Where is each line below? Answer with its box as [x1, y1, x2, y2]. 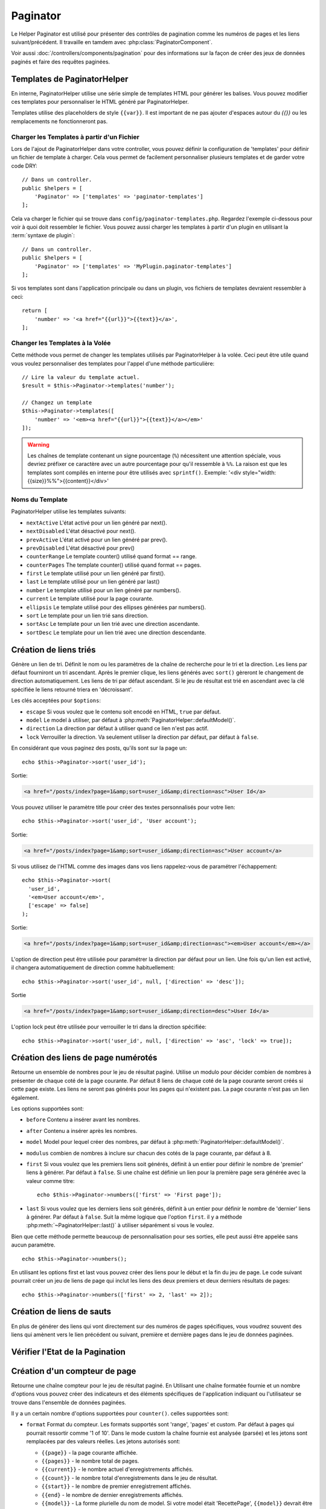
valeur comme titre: [26, 1177, 75, 1184]
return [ [22, 307, 48, 314]
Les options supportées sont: [11, 1105, 84, 1112]
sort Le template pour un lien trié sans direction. [26, 612, 149, 619]
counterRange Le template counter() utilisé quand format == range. [26, 553, 197, 560]
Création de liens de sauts [11, 1307, 112, 1317]
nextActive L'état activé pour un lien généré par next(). [26, 519, 167, 526]
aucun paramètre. [11, 1241, 56, 1249]
